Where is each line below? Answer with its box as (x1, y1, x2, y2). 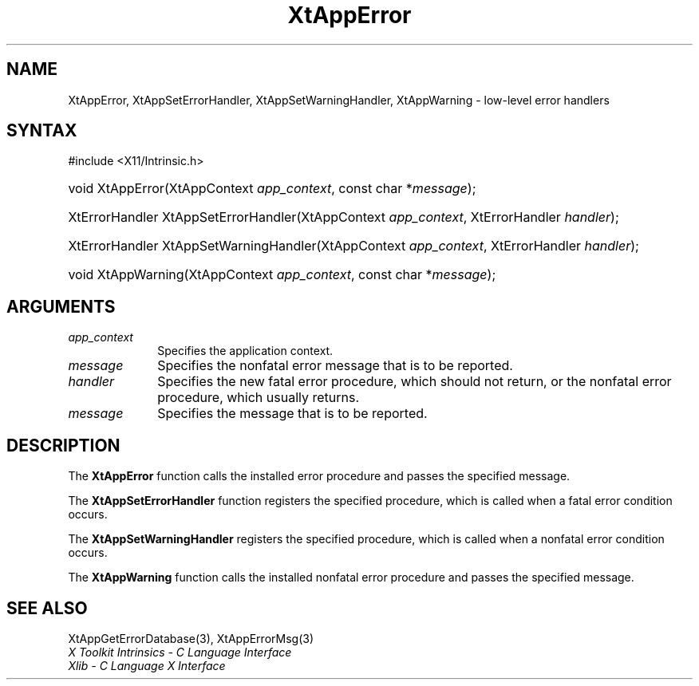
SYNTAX (6, 120, 77, 141)
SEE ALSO (6, 597, 88, 618)
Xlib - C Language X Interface (68, 658, 226, 672)
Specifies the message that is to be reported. (157, 405, 428, 422)
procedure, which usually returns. (157, 389, 360, 406)
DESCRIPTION (6, 435, 120, 455)
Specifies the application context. (157, 344, 334, 358)
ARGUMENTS (6, 296, 116, 317)
